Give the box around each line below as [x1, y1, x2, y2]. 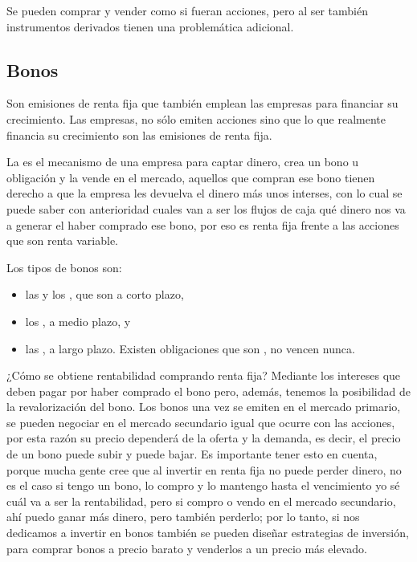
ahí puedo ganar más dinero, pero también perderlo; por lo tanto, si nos [6, 508, 360, 525]
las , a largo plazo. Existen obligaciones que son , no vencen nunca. [25, 340, 355, 356]
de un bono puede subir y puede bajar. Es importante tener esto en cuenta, [6, 446, 378, 462]
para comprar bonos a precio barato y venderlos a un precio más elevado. [6, 540, 367, 556]
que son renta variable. [6, 232, 118, 249]
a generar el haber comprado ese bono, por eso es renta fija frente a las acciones [6, 216, 399, 233]
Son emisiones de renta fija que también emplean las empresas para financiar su [6, 95, 399, 112]
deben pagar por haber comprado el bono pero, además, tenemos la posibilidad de [6, 382, 411, 399]
